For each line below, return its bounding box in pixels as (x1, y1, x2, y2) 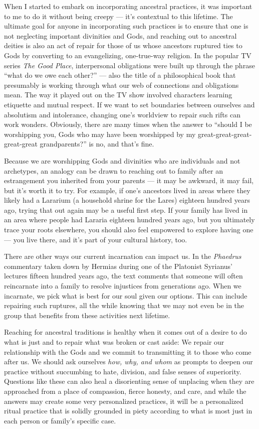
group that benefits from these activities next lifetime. (4, 310, 170, 320)
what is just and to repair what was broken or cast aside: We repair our (4, 337, 224, 347)
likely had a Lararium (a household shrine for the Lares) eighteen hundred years (4, 195, 250, 205)
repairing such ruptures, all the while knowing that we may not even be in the (4, 300, 244, 311)
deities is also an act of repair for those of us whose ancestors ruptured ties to (4, 40, 242, 51)
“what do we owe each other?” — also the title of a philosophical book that (4, 70, 236, 80)
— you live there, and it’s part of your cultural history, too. (4, 234, 187, 244)
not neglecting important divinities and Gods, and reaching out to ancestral (4, 30, 237, 41)
